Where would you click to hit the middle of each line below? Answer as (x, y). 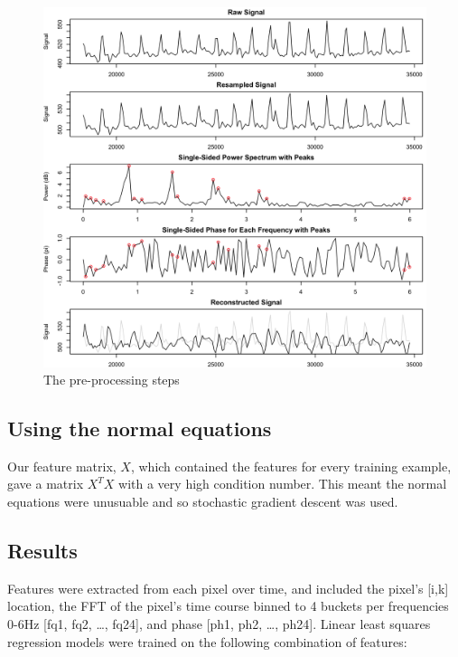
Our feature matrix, (62, 466)
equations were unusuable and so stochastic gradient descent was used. (203, 502)
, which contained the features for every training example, (291, 466)
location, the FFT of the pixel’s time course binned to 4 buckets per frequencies (228, 606)
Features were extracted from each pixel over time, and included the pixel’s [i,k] (228, 588)
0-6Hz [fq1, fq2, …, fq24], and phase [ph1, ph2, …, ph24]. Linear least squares (219, 624)
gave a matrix (46, 484)
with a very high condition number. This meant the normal (283, 484)
